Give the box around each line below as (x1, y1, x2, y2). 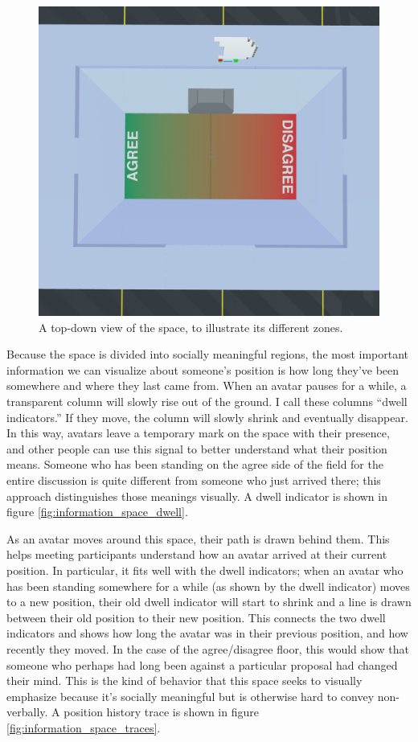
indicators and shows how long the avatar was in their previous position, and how (6, 625, 408, 642)
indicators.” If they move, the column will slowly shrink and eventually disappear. (6, 408, 408, 425)
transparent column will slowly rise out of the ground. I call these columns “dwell (6, 393, 408, 410)
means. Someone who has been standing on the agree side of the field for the (6, 456, 383, 473)
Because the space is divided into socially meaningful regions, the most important (6, 346, 409, 363)
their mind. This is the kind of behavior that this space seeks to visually (6, 672, 363, 689)
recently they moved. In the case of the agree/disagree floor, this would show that (6, 640, 409, 657)
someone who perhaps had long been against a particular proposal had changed (6, 656, 398, 673)
